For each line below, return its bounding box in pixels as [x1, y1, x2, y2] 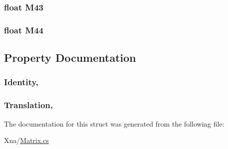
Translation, [4, 99, 53, 111]
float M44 [4, 23, 44, 36]
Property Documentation [4, 50, 136, 65]
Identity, [4, 76, 39, 88]
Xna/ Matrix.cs [4, 135, 49, 146]
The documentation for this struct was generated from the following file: [4, 118, 225, 129]
